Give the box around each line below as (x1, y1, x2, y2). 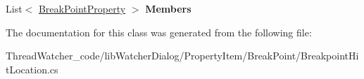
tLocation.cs (6, 62, 58, 76)
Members (145, 1, 192, 15)
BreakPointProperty (38, 1, 126, 15)
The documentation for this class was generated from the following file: (6, 24, 312, 39)
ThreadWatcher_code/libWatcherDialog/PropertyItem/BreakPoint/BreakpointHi (6, 48, 359, 63)
